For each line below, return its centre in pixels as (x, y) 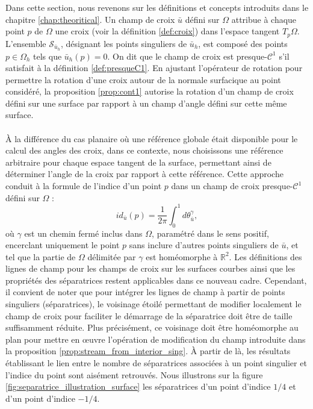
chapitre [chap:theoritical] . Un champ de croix (90, 19)
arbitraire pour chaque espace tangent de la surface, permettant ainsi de (138, 162)
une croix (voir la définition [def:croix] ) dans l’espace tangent (167, 31)
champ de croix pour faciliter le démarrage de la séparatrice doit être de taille (149, 315)
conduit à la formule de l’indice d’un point (84, 186)
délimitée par (112, 256)
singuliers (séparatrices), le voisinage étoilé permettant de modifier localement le (153, 304)
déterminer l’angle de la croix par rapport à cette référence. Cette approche (144, 174)
